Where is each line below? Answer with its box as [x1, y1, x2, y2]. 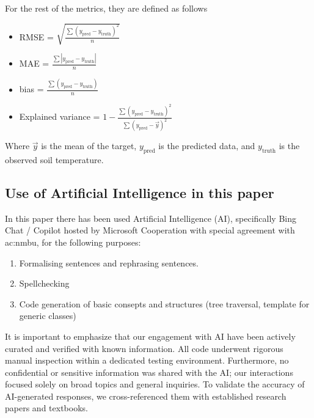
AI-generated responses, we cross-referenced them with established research [5, 389, 287, 402]
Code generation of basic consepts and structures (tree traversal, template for [19, 297, 310, 310]
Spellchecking [19, 277, 70, 290]
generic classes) [19, 309, 76, 322]
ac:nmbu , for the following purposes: [5, 235, 141, 248]
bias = [19, 82, 44, 95]
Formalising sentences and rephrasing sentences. [19, 256, 199, 269]
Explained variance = [19, 110, 100, 123]
